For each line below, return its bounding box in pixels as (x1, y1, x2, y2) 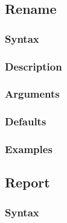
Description (5, 58, 62, 74)
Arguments (5, 86, 60, 101)
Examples (5, 142, 53, 157)
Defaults (5, 114, 46, 129)
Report (5, 173, 50, 192)
